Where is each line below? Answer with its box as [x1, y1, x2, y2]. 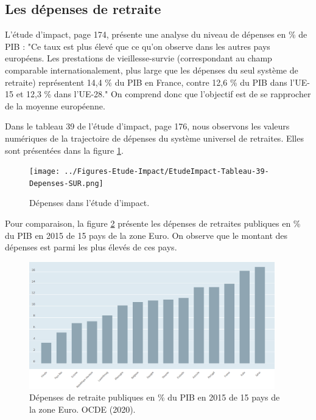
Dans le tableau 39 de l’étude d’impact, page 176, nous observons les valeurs [5, 120, 290, 133]
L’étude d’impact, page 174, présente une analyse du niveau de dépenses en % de [5, 28, 307, 41]
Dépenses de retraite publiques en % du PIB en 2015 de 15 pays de [29, 391, 280, 404]
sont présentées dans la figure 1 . [5, 143, 124, 156]
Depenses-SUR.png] [29, 179, 104, 188]
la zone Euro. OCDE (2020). [29, 402, 136, 415]
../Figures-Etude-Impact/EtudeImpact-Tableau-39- [64, 167, 269, 176]
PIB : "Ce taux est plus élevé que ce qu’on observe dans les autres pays [5, 40, 270, 52]
